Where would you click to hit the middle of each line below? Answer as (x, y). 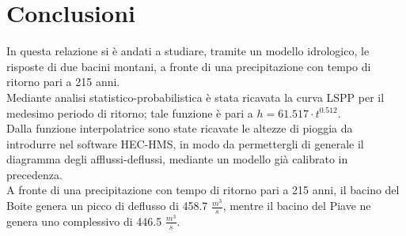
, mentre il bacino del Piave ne (297, 206)
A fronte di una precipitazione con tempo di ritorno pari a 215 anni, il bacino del (203, 190)
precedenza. (34, 174)
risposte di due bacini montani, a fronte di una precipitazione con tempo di (189, 66)
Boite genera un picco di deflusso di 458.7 (107, 206)
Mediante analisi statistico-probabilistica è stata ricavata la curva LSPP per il (195, 97)
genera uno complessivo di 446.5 (84, 221)
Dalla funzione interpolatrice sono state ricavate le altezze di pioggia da (180, 128)
